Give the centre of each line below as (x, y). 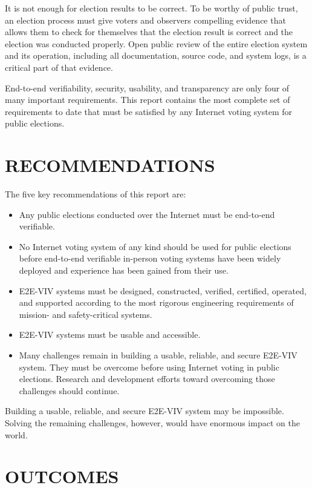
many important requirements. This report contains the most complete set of (148, 100)
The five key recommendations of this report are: (96, 194)
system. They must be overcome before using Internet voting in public (149, 367)
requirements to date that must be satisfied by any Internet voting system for (149, 111)
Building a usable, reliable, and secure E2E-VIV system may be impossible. (145, 411)
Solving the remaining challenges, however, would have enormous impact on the (152, 422)
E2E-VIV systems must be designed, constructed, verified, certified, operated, (163, 290)
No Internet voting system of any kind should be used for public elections (155, 246)
